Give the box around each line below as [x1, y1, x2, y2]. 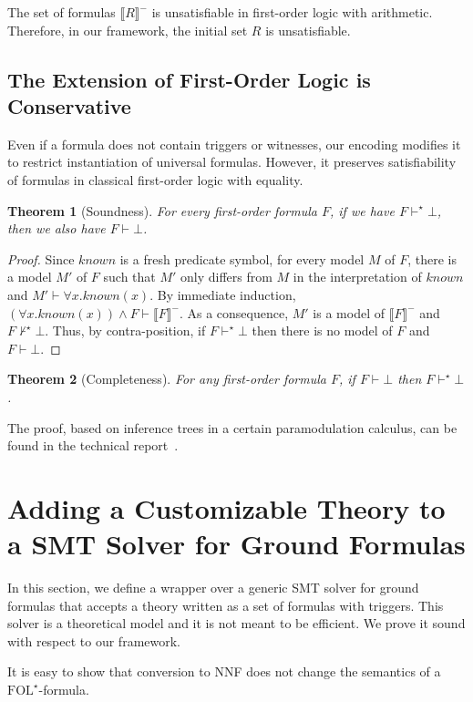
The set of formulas [7, 3, 116, 21]
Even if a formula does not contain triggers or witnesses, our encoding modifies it [7, 134, 461, 153]
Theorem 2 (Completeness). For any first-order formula [7, 369, 326, 388]
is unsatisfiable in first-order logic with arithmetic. [151, 3, 433, 21]
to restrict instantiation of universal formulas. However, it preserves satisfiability [7, 152, 457, 171]
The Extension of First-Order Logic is [7, 65, 371, 93]
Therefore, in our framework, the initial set [7, 20, 248, 39]
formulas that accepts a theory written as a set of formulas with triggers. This [7, 595, 444, 614]
